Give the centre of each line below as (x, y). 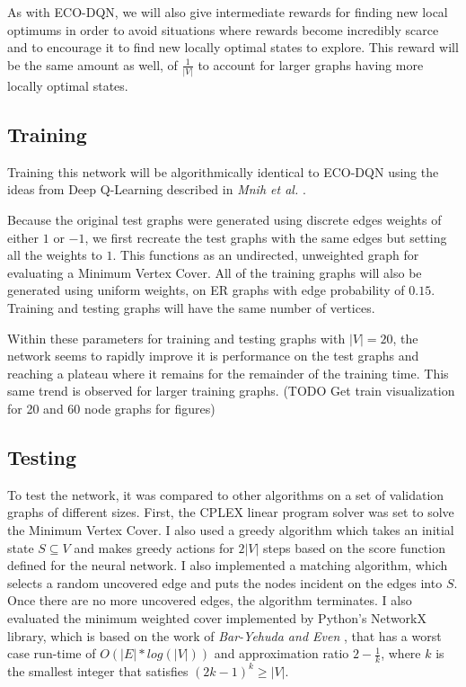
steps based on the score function (354, 547)
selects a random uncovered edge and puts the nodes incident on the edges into (225, 582)
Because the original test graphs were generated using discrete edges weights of (224, 220)
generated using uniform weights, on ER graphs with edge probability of (206, 290)
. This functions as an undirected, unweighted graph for (266, 255)
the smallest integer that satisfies (98, 670)
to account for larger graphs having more (311, 64)
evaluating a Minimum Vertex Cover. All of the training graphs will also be (215, 272)
